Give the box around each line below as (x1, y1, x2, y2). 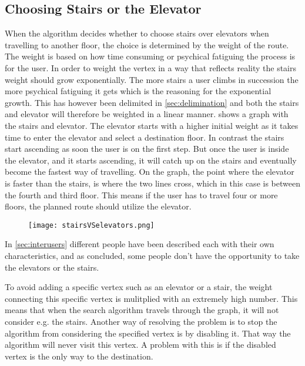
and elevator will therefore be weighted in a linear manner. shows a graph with (5, 108, 289, 120)
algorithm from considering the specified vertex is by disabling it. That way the (5, 327, 291, 339)
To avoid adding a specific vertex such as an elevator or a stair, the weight (5, 281, 273, 293)
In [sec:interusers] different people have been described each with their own (5, 238, 274, 250)
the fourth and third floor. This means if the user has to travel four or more (5, 188, 278, 201)
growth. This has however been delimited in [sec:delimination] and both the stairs (5, 96, 299, 108)
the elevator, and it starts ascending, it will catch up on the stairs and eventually (5, 154, 297, 166)
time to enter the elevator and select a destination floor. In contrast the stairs (5, 131, 284, 143)
